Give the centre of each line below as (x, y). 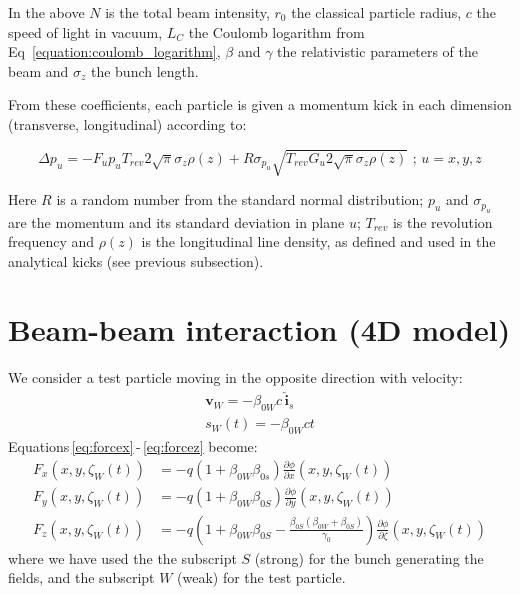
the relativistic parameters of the (378, 51)
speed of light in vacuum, (85, 31)
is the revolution (442, 221)
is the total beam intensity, (187, 12)
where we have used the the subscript (122, 557)
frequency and (51, 241)
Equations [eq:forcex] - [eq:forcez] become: (133, 445)
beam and (38, 70)
